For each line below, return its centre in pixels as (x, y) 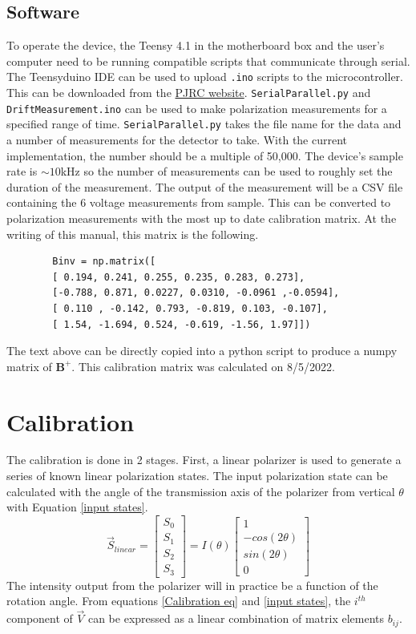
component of (40, 618)
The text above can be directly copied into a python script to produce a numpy (202, 351)
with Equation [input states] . (77, 507)
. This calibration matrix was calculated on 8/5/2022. (203, 366)
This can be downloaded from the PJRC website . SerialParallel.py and (189, 93)
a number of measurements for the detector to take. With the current (177, 140)
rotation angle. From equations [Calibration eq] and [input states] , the (179, 601)
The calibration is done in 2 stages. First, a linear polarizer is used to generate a (204, 460)
